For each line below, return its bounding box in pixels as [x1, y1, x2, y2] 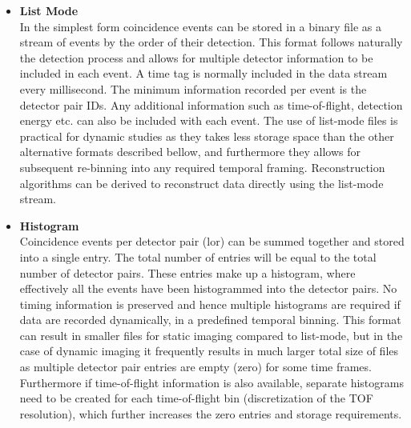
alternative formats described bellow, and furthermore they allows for [19, 143, 361, 160]
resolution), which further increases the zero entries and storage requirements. [19, 405, 402, 422]
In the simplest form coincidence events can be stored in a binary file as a [19, 18, 381, 34]
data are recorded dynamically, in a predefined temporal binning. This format [19, 311, 401, 328]
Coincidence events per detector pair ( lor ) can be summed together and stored [19, 233, 405, 250]
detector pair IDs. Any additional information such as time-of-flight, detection [19, 96, 403, 113]
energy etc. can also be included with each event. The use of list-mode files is [19, 112, 398, 129]
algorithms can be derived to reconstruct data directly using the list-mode [19, 174, 384, 191]
